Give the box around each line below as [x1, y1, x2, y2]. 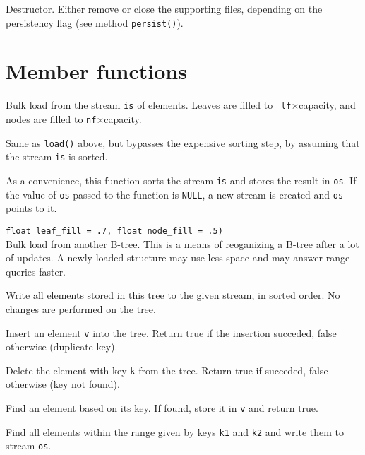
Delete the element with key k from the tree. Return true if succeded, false [6, 362, 328, 377]
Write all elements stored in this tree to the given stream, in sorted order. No [6, 288, 340, 302]
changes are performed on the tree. [6, 301, 156, 316]
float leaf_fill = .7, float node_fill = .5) [6, 225, 223, 236]
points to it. [6, 201, 57, 215]
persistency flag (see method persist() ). [6, 15, 184, 30]
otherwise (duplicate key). [6, 339, 118, 354]
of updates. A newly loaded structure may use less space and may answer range [6, 250, 350, 265]
